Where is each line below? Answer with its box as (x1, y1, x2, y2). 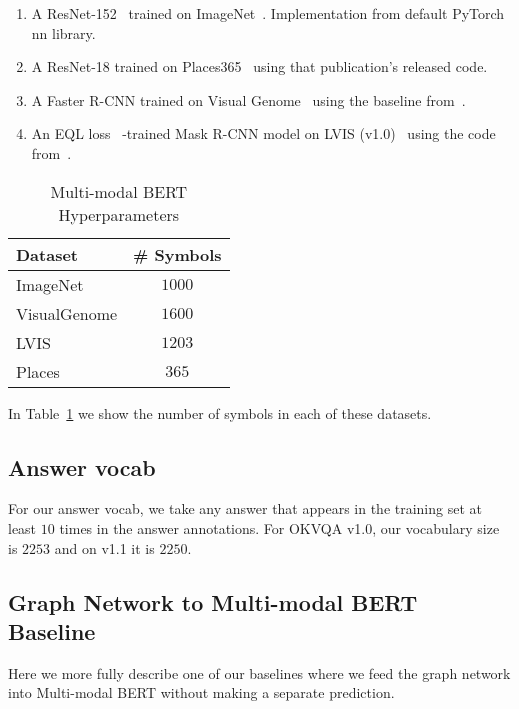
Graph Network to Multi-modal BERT (8, 586, 418, 617)
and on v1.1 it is (54, 537, 155, 558)
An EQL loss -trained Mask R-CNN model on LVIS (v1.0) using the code (31, 123, 496, 144)
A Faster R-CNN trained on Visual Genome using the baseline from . (31, 89, 466, 110)
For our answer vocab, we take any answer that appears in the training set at (8, 498, 482, 519)
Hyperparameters (58, 202, 180, 226)
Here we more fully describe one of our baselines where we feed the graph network (8, 662, 511, 683)
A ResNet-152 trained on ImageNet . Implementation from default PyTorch (31, 3, 505, 23)
